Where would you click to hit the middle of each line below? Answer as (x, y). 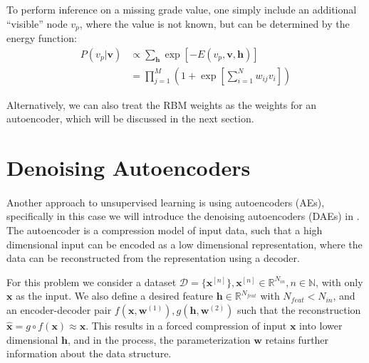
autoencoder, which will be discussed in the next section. (130, 119)
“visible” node (37, 23)
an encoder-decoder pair (59, 310)
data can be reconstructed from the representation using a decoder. (153, 258)
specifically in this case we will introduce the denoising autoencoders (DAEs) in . (183, 216)
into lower (321, 326)
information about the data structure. (89, 353)
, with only (339, 282)
